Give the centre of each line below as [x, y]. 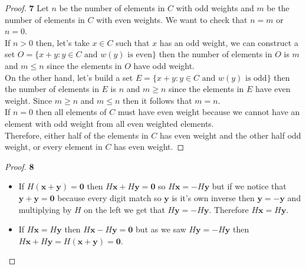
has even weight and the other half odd [230, 135]
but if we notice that [249, 186]
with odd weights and [215, 8]
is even [140, 55]
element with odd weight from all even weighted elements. [109, 123]
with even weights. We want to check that [172, 19]
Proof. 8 [19, 166]
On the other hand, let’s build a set [69, 77]
